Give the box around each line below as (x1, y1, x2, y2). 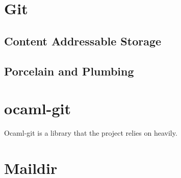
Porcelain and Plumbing (4, 63, 134, 79)
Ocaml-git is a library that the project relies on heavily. (4, 128, 177, 138)
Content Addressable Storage (4, 33, 162, 48)
